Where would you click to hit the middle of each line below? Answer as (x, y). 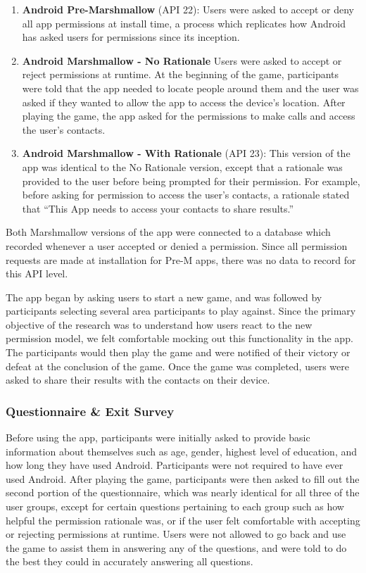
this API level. (37, 273)
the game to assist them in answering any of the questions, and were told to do (176, 547)
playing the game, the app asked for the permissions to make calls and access (189, 116)
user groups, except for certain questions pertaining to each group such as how (175, 506)
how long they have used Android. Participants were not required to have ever (175, 465)
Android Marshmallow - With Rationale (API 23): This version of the (186, 153)
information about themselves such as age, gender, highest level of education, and (182, 451)
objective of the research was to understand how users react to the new (159, 324)
